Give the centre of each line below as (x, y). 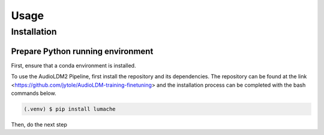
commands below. (34, 93)
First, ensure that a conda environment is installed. (73, 65)
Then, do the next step (39, 124)
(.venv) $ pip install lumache (70, 109)
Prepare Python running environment (82, 51)
